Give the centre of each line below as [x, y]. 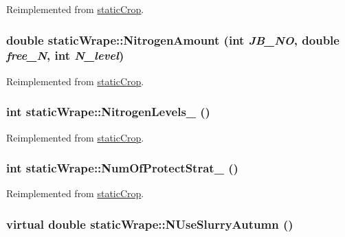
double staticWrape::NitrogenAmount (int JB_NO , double [173, 39]
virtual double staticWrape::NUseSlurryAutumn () [150, 224]
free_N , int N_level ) [65, 55]
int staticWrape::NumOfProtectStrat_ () [122, 168]
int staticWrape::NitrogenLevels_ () [108, 112]
